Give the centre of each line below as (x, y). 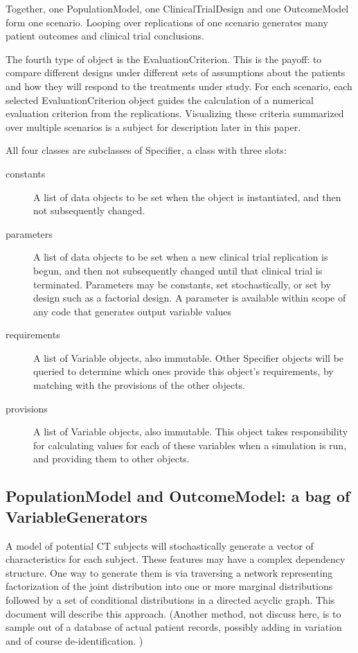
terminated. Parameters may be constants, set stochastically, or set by (182, 284)
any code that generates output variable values (133, 311)
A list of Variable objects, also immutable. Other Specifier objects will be (189, 357)
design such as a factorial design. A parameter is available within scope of (190, 298)
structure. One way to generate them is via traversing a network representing (169, 572)
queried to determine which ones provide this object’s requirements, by (184, 371)
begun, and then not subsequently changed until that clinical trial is (178, 270)
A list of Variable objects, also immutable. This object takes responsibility (191, 432)
